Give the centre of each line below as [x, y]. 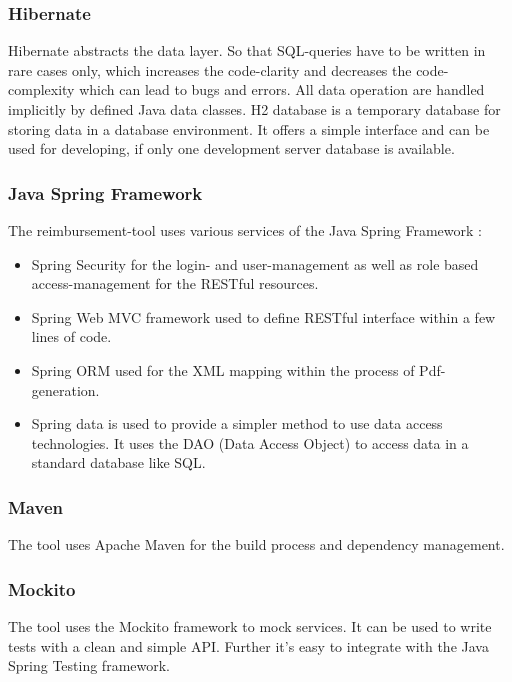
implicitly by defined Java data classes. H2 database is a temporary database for [254, 109]
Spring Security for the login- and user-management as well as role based [255, 263]
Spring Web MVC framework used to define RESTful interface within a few [263, 316]
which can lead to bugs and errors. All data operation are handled [282, 89]
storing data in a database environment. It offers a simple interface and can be [249, 128]
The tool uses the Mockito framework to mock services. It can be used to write [250, 625]
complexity [41, 89]
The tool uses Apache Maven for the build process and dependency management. [256, 544]
